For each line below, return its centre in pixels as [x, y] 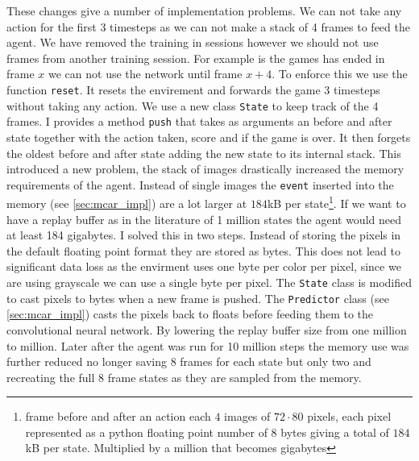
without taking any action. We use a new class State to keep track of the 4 [193, 105]
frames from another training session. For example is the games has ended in [196, 58]
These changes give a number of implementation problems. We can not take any [204, 10]
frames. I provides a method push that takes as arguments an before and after [199, 121]
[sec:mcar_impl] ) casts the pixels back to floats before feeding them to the [190, 314]
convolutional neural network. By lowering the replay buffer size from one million [207, 329]
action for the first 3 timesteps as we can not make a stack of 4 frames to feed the [208, 26]
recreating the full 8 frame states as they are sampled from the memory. [184, 377]
